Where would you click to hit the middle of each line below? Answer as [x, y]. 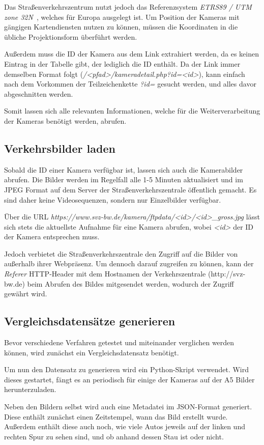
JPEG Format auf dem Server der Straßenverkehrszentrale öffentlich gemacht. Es [130, 189]
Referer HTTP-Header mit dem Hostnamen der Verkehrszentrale [105, 274]
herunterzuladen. [30, 389]
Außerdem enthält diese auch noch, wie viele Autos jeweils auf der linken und [125, 426]
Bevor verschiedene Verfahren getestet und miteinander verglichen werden [119, 342]
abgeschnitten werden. [39, 93]
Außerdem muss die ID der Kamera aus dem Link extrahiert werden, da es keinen [131, 54]
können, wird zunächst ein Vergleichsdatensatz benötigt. [92, 352]
